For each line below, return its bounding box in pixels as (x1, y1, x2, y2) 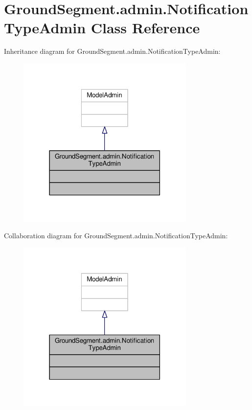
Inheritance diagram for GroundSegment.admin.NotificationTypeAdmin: (4, 46, 221, 56)
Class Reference (91, 18, 200, 38)
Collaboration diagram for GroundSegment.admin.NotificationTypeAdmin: (4, 230, 228, 240)
